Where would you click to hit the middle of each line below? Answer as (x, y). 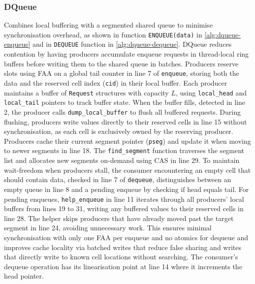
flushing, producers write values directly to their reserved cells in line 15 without (126, 121)
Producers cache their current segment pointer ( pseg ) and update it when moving (127, 141)
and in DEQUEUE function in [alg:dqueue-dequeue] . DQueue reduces (132, 44)
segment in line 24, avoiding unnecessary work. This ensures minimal (108, 228)
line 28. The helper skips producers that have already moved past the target (119, 218)
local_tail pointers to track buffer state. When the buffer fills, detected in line (125, 102)
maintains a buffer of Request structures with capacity (86, 92)
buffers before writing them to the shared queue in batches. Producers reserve (121, 63)
